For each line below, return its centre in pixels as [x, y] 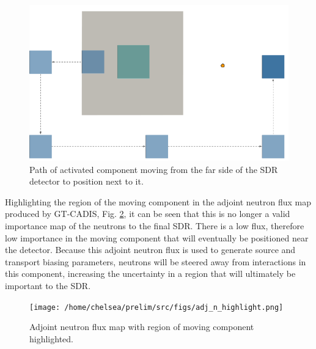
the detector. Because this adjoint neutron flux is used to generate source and [150, 250]
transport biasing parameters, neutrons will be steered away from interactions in [156, 261]
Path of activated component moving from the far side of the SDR [154, 169]
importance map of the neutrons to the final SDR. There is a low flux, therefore [155, 225]
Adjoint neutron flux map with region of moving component [142, 327]
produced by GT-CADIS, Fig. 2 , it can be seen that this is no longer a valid [148, 214]
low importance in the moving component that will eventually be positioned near [157, 237]
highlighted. [51, 338]
